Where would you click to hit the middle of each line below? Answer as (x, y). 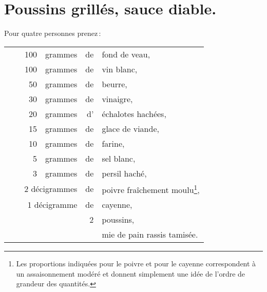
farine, (113, 143)
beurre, (115, 84)
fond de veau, (126, 54)
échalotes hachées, (134, 113)
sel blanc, (119, 158)
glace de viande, (130, 128)
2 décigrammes (51, 189)
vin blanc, (120, 69)
